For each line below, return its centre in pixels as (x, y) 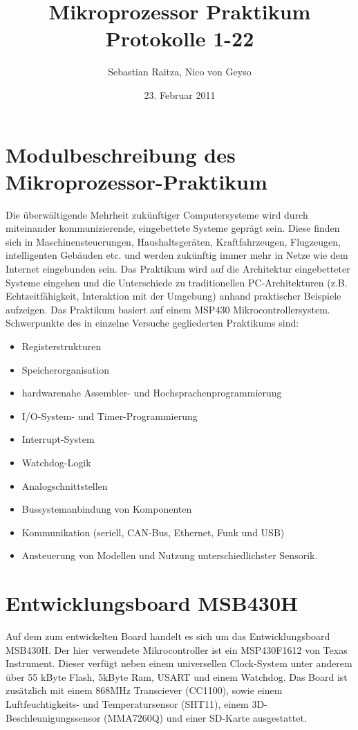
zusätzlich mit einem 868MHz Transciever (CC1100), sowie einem (144, 690)
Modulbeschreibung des (121, 154)
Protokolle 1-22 (180, 38)
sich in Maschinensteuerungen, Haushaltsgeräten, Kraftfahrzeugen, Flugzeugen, (173, 241)
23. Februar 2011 (180, 94)
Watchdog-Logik (56, 462)
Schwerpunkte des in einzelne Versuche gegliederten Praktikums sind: (152, 323)
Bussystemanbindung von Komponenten (107, 509)
